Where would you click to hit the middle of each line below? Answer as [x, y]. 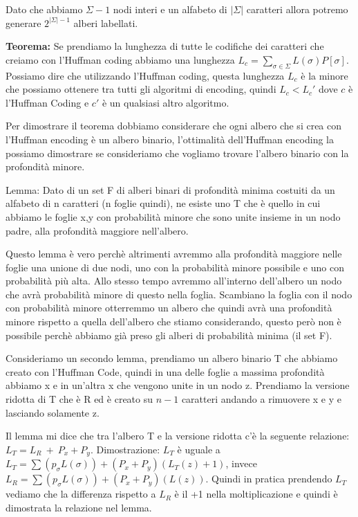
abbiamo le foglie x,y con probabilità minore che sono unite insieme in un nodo [173, 216]
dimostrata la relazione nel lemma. [79, 507]
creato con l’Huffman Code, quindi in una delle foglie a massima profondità [165, 371]
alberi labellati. [106, 22]
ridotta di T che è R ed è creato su [79, 399]
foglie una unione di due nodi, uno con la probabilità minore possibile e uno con [175, 267]
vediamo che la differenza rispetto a [81, 494]
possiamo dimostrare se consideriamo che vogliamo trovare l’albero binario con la [177, 153]
